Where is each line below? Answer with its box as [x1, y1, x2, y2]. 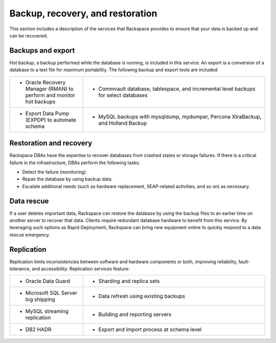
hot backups [25, 98, 56, 105]
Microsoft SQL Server [25, 290, 78, 297]
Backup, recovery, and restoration [9, 8, 157, 19]
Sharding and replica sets [98, 277, 160, 285]
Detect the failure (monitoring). [22, 169, 87, 175]
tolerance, [9, 266, 31, 272]
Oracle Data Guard [25, 277, 71, 285]
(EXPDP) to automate [25, 116, 77, 123]
